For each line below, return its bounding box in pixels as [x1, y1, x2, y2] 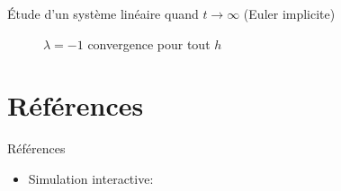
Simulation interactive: [28, 169, 154, 187]
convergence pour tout [87, 34, 211, 53]
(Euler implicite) [243, 4, 336, 22]
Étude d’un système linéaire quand [7, 4, 199, 22]
